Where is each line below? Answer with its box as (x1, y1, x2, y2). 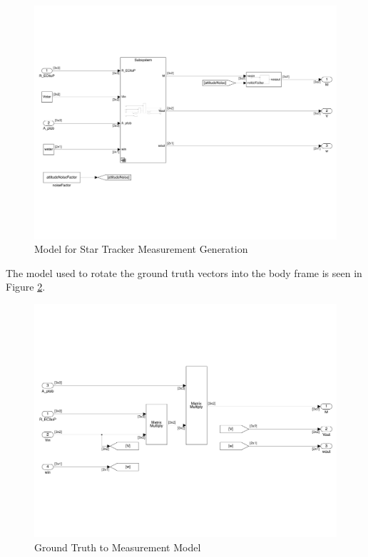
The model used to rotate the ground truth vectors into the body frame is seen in (6, 265, 362, 280)
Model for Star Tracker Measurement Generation (34, 241, 248, 256)
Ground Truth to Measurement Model (34, 540, 201, 554)
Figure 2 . (6, 279, 46, 294)
